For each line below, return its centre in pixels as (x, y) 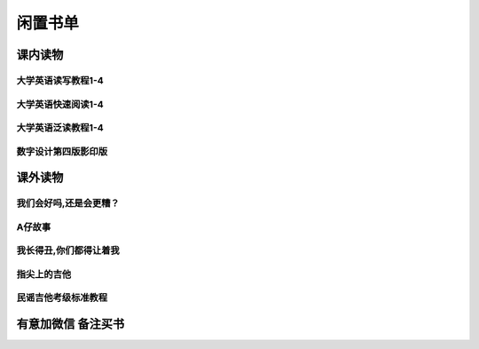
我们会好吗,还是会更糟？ (68, 203)
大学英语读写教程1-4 (60, 80)
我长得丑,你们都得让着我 (68, 250)
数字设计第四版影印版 (62, 151)
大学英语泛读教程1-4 (60, 128)
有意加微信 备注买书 (70, 324)
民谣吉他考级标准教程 (62, 297)
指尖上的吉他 (44, 274)
